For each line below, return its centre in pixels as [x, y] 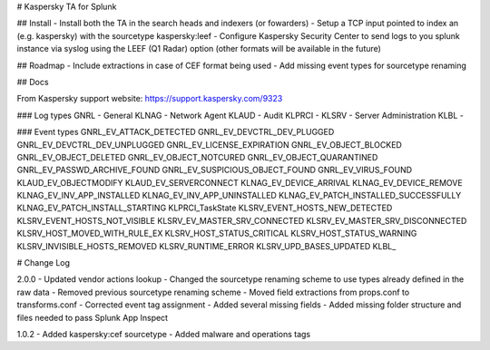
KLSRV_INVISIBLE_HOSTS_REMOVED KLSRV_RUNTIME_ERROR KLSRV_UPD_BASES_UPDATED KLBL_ [206, 246]
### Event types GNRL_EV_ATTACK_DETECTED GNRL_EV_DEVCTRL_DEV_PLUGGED [176, 132]
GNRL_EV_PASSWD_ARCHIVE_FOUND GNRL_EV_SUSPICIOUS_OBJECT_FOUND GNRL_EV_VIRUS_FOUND [215, 170]
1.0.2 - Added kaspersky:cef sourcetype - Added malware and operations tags [164, 334]
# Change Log [44, 263]
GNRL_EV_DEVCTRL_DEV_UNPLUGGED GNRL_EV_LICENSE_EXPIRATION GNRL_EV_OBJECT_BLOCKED [210, 144]
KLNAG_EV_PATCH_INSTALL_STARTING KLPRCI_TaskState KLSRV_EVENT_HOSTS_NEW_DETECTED [205, 208]
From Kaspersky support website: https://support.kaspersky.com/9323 [150, 99]
